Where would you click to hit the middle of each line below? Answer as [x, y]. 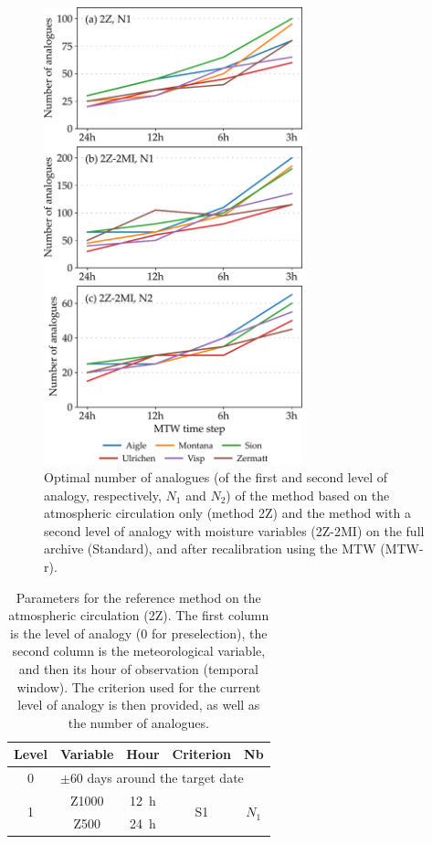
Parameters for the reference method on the [138, 597]
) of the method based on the [308, 495]
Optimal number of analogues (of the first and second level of [216, 477]
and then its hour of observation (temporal [138, 668]
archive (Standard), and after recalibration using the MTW [210, 549]
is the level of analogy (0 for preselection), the [139, 633]
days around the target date [165, 778]
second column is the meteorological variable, [139, 651]
